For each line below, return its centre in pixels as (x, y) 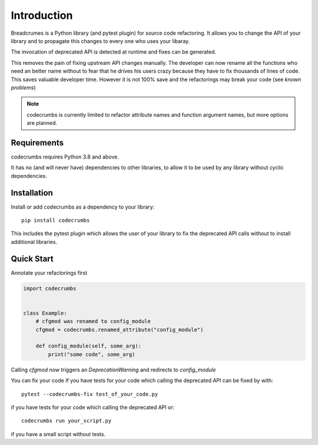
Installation (32, 192)
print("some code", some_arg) (92, 354)
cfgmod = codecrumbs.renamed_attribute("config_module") (120, 329)
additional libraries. (34, 242)
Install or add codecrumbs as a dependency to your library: (83, 207)
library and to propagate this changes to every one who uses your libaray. (100, 41)
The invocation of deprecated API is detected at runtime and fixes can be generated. (113, 52)
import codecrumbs (50, 288)
